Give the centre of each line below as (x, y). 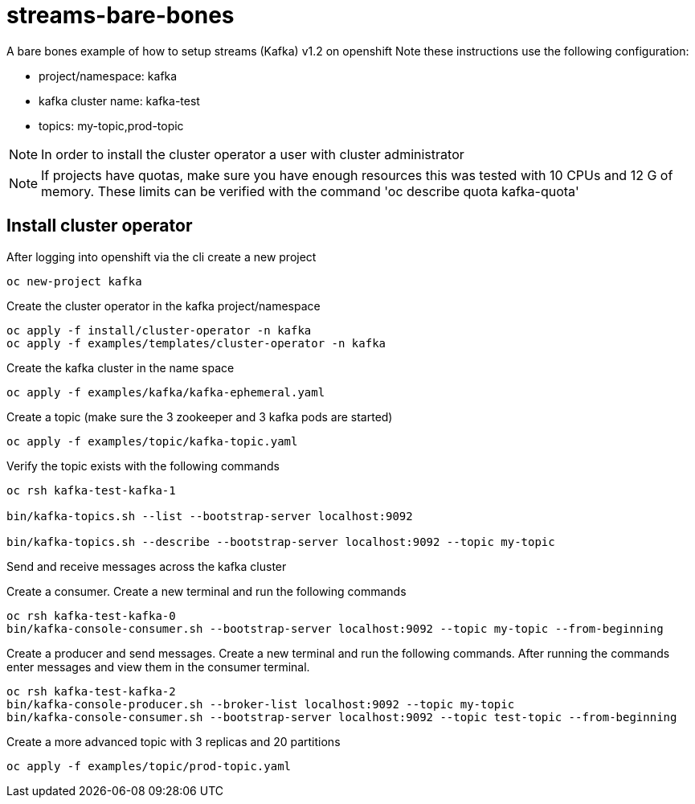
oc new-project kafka (74, 281)
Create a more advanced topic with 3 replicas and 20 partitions (174, 741)
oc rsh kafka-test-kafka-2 (91, 691)
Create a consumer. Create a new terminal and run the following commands (206, 591)
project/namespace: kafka (108, 76)
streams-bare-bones (121, 15)
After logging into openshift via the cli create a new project (161, 256)
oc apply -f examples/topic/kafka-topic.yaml (152, 441)
